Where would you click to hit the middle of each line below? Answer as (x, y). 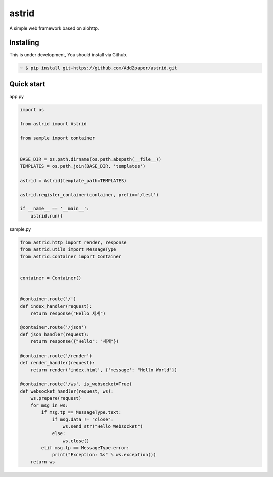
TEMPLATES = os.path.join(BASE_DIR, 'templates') (83, 166)
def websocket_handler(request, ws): (67, 391)
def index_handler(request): (56, 306)
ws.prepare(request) (56, 398)
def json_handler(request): (55, 334)
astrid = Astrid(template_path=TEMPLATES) (73, 180)
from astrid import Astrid (53, 124)
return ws (43, 462)
